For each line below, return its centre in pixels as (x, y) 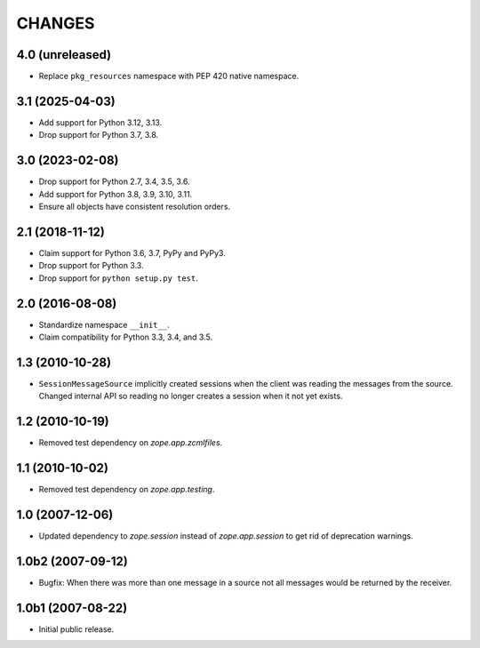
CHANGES (56, 23)
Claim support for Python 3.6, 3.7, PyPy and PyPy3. (132, 252)
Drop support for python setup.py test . (119, 278)
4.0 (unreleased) (64, 55)
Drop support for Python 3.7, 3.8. (99, 135)
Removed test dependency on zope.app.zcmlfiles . (131, 443)
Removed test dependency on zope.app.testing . (127, 490)
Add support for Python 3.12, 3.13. (100, 122)
